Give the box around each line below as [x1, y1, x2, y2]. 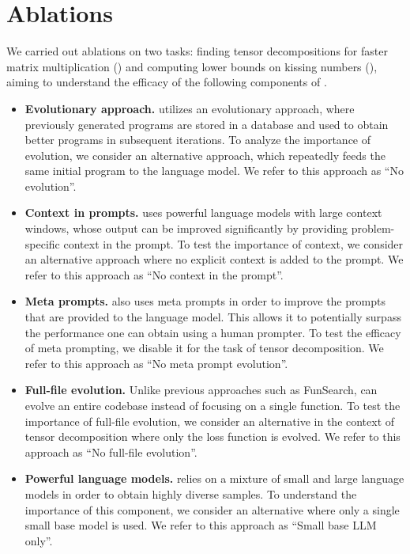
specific [24, 235, 60, 252]
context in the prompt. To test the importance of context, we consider [63, 235, 404, 252]
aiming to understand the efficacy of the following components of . [6, 74, 327, 90]
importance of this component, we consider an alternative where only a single [24, 501, 400, 518]
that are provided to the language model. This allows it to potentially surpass [24, 309, 401, 325]
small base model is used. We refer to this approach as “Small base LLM [24, 517, 377, 533]
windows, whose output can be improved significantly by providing [24, 220, 348, 237]
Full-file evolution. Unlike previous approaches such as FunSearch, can [24, 381, 378, 398]
